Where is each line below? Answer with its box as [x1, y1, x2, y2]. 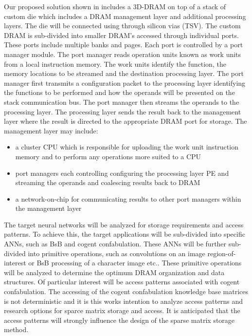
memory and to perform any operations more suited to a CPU [15, 151, 201, 161]
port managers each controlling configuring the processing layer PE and [15, 168, 229, 178]
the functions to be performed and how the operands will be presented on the [4, 87, 235, 97]
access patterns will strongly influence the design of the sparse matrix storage [4, 315, 235, 325]
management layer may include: [4, 125, 98, 135]
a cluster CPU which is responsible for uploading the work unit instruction [15, 142, 238, 152]
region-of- [207, 248, 236, 258]
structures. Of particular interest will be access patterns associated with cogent [4, 277, 240, 287]
